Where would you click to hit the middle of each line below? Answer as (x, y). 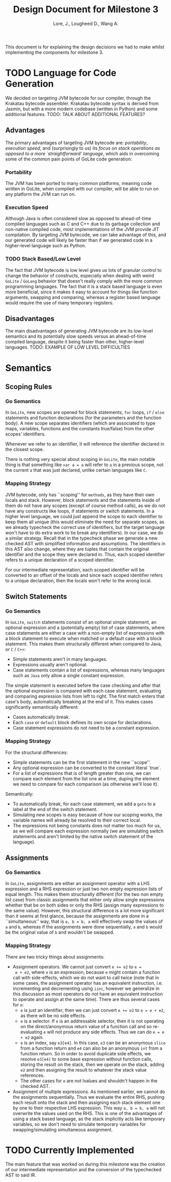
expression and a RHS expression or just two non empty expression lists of (84, 889)
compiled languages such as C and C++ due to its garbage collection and (83, 224)
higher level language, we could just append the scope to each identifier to (84, 516)
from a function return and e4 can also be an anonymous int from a (91, 1048)
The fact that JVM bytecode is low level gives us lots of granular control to (83, 270)
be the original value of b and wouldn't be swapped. (60, 932)
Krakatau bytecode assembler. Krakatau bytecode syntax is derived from (82, 103)
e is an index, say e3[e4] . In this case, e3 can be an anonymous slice (93, 1042)
